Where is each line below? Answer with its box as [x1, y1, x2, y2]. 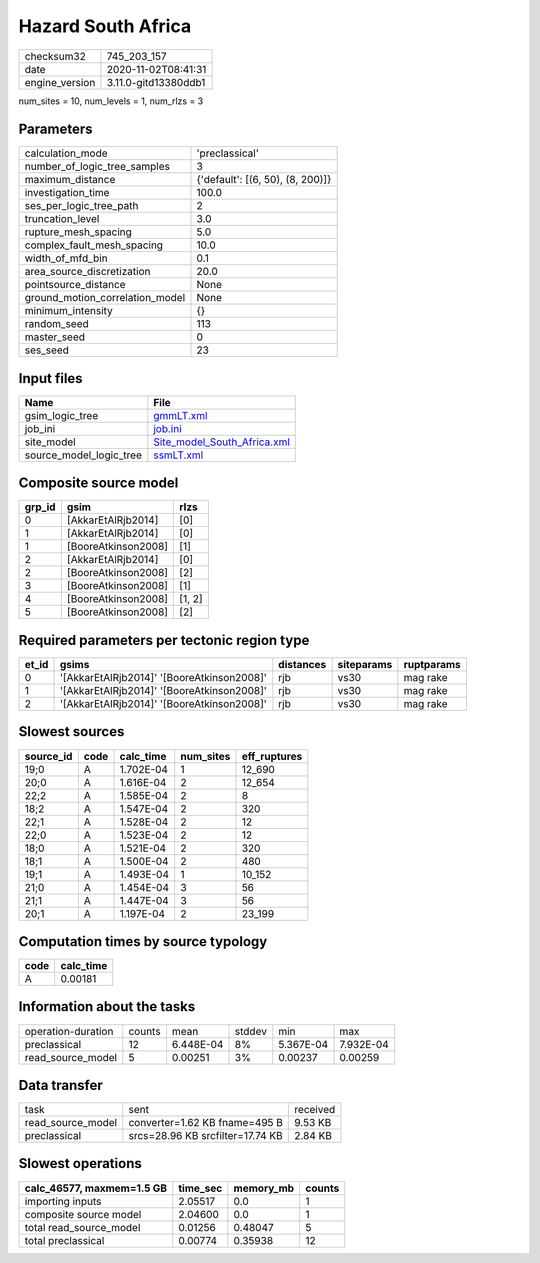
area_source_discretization [24, 265, 151, 279]
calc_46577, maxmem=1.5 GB [24, 1181, 168, 1195]
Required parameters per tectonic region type [18, 631, 310, 649]
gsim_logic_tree [24, 408, 99, 422]
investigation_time [24, 186, 110, 200]
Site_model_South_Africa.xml [153, 435, 290, 449]
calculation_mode [24, 146, 109, 160]
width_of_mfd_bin [24, 251, 109, 265]
